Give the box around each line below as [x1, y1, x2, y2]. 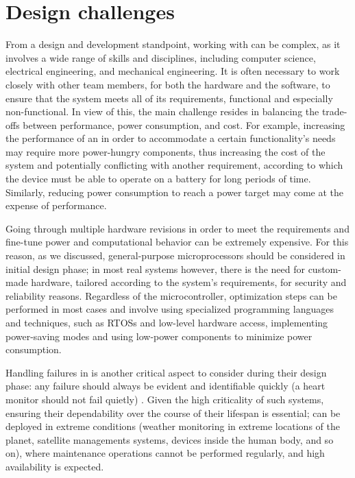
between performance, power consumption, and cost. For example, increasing [23, 117, 345, 132]
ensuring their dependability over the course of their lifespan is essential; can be [5, 405, 341, 420]
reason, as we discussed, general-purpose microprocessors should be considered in [5, 248, 345, 263]
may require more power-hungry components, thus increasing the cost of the [5, 144, 326, 158]
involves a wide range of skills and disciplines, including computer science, [5, 50, 316, 64]
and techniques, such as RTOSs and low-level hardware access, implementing [5, 315, 328, 329]
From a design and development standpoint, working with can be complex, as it [5, 37, 341, 51]
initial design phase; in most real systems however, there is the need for [5, 261, 305, 276]
